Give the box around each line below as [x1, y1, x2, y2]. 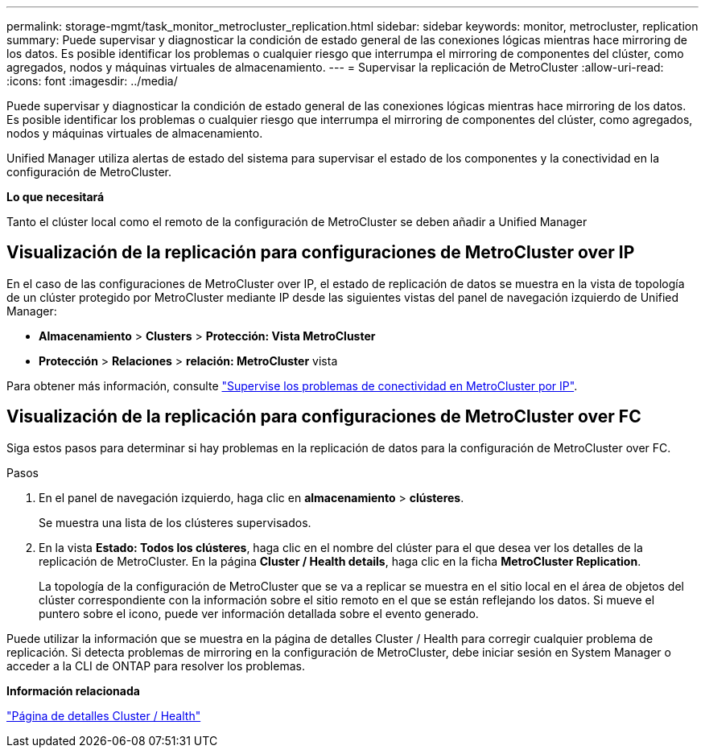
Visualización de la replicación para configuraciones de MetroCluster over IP [6, 242, 635, 263]
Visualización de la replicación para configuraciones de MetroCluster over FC [6, 406, 641, 427]
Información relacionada [6, 683, 140, 698]
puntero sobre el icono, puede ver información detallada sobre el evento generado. [39, 606, 479, 620]
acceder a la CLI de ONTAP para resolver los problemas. [6, 658, 305, 673]
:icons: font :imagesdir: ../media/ [6, 74, 178, 88]
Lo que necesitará [6, 190, 105, 204]
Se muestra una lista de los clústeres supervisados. [39, 515, 311, 529]
